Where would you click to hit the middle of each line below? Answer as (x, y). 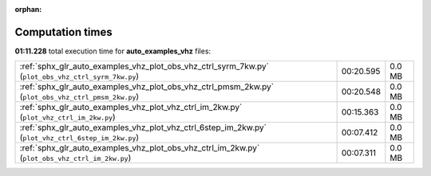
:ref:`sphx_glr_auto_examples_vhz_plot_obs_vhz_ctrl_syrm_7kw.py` (144, 66)
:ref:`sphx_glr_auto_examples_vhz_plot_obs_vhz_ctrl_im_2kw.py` (140, 148)
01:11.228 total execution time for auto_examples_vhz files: (113, 51)
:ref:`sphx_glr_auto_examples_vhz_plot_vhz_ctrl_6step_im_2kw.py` (143, 127)
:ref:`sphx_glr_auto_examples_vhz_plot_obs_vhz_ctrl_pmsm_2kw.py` (147, 87)
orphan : (28, 9)
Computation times (63, 32)
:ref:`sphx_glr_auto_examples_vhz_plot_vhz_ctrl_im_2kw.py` (131, 108)
